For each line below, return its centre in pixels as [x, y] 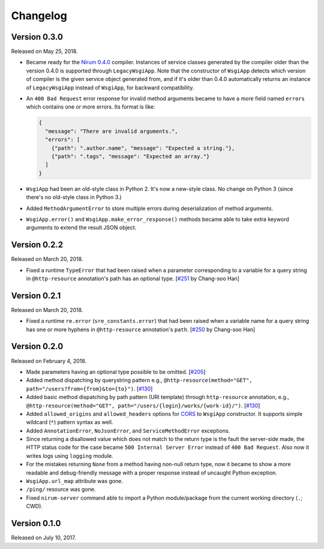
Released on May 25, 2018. [44, 52]
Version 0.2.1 [36, 295]
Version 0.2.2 [37, 245]
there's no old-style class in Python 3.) [74, 197]
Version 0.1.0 [36, 523]
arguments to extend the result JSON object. [81, 227]
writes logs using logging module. [70, 455]
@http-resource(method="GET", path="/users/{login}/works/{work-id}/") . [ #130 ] [143, 406]
